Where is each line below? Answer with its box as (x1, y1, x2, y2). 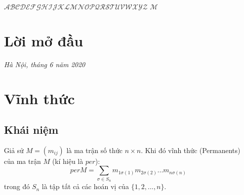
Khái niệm (4, 122, 59, 137)
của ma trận (4, 156, 41, 166)
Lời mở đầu (4, 30, 83, 50)
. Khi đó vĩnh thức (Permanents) (141, 145, 241, 155)
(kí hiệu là (52, 156, 83, 166)
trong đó (4, 181, 30, 192)
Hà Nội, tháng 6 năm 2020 (4, 59, 85, 69)
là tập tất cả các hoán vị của (41, 181, 129, 192)
